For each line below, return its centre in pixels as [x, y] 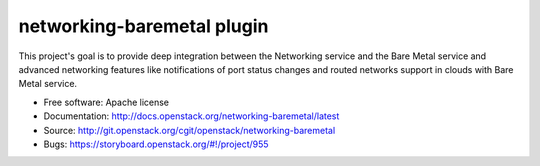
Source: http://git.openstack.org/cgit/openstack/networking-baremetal [189, 130]
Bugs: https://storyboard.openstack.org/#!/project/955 [156, 144]
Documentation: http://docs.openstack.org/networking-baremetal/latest [191, 116]
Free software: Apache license [106, 102]
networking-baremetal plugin [143, 26]
